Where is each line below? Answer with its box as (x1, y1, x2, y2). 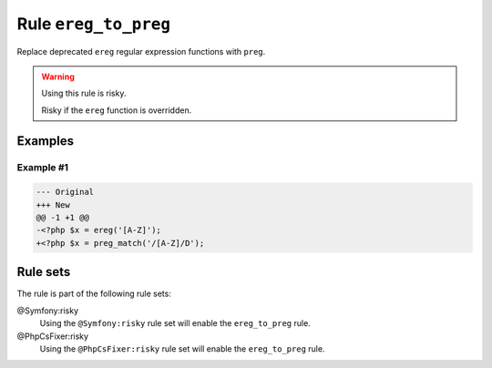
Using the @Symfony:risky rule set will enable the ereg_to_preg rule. (39, 318, 312, 329)
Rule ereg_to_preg (16, 14, 171, 34)
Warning (41, 71, 75, 82)
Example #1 (16, 160, 68, 173)
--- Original (36, 187, 95, 198)
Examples (16, 133, 75, 148)
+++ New (36, 199, 70, 210)
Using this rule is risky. (41, 87, 127, 99)
